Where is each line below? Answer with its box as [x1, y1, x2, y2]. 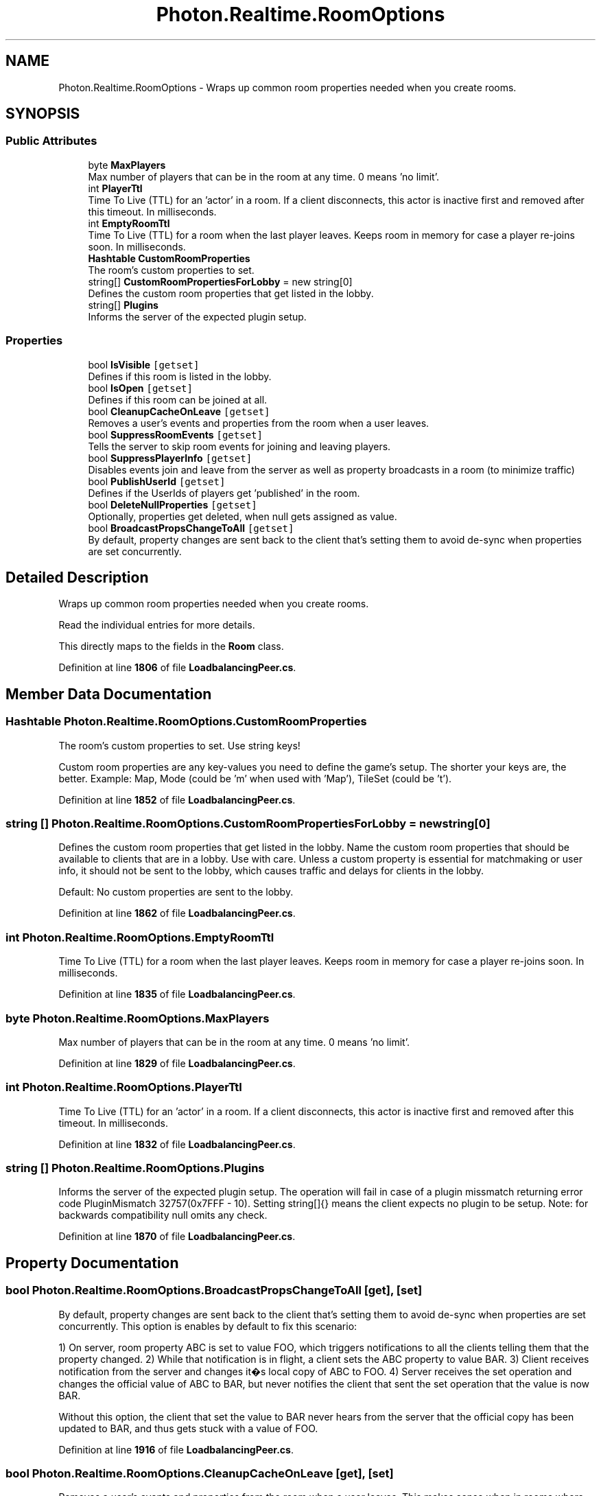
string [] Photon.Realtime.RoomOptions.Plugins [5, 1161, 265, 1175]
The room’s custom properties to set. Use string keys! [58, 739, 300, 751]
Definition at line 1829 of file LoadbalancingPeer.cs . [58, 1057, 296, 1069]
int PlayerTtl [88, 182, 143, 194]
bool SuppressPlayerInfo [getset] [88, 452, 252, 464]
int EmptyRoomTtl [88, 217, 170, 229]
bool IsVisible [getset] [88, 358, 200, 371]
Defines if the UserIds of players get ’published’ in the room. [88, 487, 360, 499]
